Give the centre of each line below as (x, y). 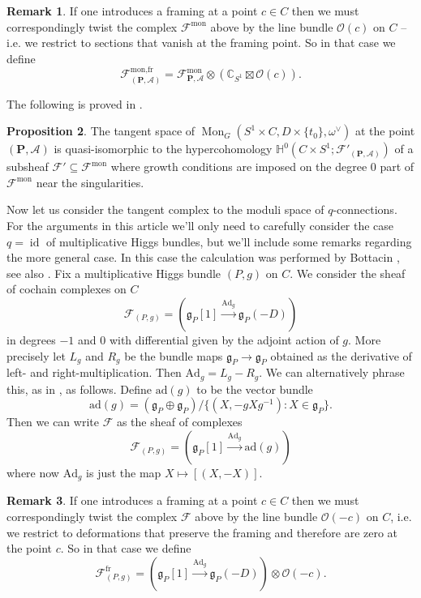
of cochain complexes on (67, 289)
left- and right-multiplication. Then (94, 372)
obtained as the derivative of (341, 355)
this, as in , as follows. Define (79, 389)
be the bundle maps (174, 355)
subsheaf (28, 167)
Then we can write (53, 422)
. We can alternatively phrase (332, 372)
